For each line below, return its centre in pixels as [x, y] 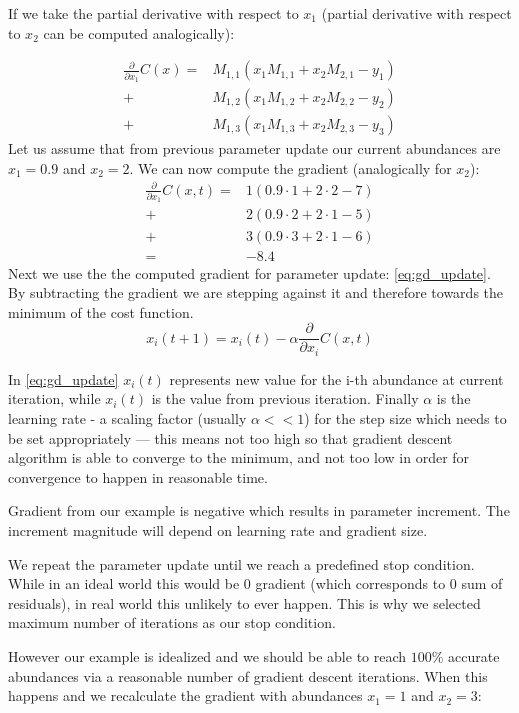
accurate [474, 655]
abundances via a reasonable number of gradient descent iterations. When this [248, 675]
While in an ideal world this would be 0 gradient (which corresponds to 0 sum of [255, 583]
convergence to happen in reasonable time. [138, 476]
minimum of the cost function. [101, 311]
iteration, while [54, 398]
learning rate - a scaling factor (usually [127, 418]
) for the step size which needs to [405, 418]
